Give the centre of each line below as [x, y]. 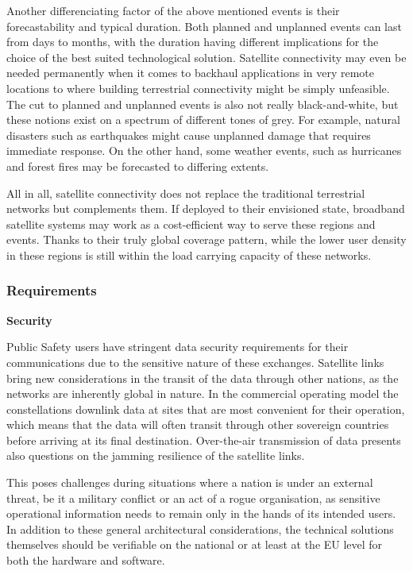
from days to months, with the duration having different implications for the [193, 42]
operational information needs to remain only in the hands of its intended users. [201, 513]
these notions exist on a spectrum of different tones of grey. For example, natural [203, 120]
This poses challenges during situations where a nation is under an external [190, 482]
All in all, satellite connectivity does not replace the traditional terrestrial [186, 193]
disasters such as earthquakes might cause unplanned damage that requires [189, 135]
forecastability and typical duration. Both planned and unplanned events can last [204, 26]
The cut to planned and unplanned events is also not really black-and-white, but [203, 104]
